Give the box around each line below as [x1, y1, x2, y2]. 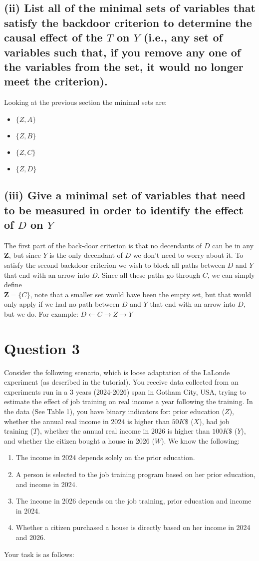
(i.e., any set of [143, 29, 223, 45]
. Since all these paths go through [97, 269, 201, 280]
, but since [8, 250, 41, 260]
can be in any [212, 240, 254, 250]
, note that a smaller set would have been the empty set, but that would [30, 289, 252, 299]
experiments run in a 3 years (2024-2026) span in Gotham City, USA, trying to [4, 386, 246, 397]
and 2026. [15, 532, 45, 542]
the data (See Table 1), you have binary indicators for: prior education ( [4, 406, 225, 416]
